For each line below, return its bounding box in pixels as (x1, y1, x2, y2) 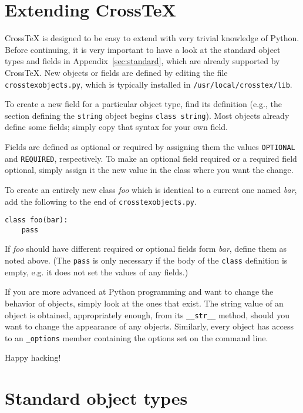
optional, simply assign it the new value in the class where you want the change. (5, 164, 294, 176)
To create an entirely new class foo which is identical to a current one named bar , (5, 183, 297, 195)
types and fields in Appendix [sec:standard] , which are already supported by (5, 55, 280, 67)
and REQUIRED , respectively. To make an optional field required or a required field (5, 152, 297, 164)
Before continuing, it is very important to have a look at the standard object (5, 43, 281, 55)
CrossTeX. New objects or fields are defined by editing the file (5, 66, 228, 78)
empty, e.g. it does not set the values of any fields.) (5, 265, 188, 278)
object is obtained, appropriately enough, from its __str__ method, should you (5, 308, 289, 321)
